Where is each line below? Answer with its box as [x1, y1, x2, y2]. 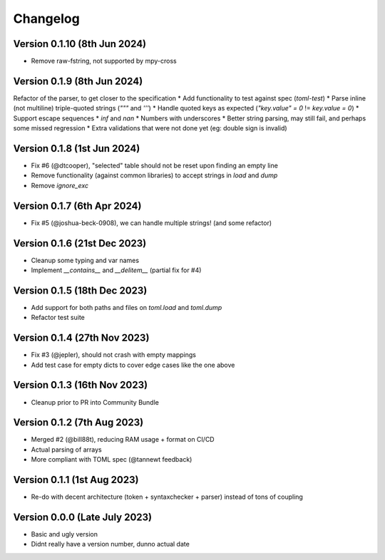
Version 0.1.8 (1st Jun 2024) [13, 142, 140, 155]
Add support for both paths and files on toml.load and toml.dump [31, 303, 222, 311]
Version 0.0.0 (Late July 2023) [13, 511, 153, 523]
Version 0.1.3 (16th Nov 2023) [13, 379, 148, 391]
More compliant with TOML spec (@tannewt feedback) [31, 455, 192, 464]
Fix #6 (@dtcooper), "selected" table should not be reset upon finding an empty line [31, 161, 278, 170]
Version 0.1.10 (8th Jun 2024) [13, 38, 147, 50]
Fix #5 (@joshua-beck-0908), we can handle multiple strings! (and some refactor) [31, 218, 272, 227]
